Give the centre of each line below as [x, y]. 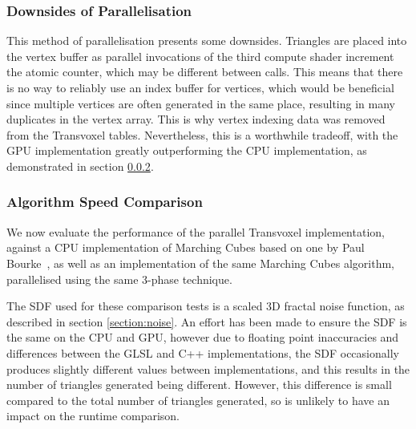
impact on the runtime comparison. [93, 416]
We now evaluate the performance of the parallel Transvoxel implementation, [196, 231]
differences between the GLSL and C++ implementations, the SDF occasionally [203, 352]
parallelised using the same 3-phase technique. [119, 279]
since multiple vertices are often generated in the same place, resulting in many [201, 103]
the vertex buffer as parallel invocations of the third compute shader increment [200, 56]
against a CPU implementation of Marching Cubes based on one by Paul [186, 247]
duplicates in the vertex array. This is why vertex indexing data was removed [196, 119]
